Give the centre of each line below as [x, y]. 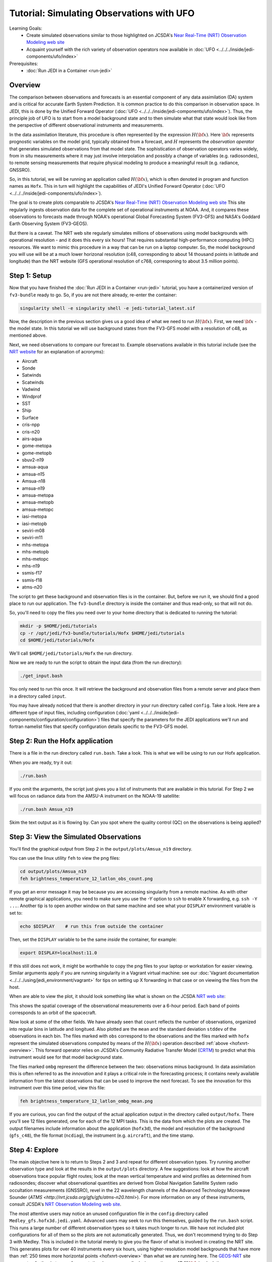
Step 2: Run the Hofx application [61, 741]
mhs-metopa [35, 545]
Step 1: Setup [30, 276]
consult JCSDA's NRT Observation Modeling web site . [65, 1204]
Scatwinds [33, 382]
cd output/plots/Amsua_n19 [53, 872]
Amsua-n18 [33, 481]
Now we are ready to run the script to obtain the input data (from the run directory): [96, 663]
